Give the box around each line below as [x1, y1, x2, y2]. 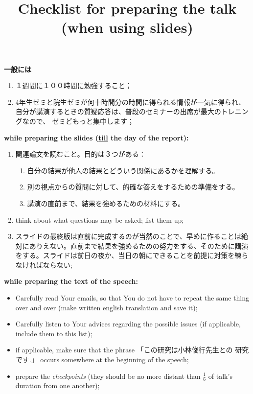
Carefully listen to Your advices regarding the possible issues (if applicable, [15, 319, 241, 329]
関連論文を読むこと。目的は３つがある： [15, 149, 146, 159]
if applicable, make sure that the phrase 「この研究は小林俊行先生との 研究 [15, 345, 249, 355]
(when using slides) [61, 17, 193, 37]
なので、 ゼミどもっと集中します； [22, 116, 134, 126]
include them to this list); [15, 328, 92, 338]
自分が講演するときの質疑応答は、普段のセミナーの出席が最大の [15, 106, 221, 116]
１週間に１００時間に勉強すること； [15, 80, 132, 91]
